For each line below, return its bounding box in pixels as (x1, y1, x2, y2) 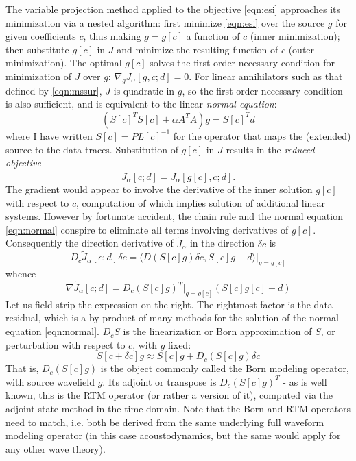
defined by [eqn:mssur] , (5, 83, 102, 97)
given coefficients (5, 29, 76, 43)
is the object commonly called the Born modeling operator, (100, 361, 349, 375)
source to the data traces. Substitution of (5, 142, 178, 156)
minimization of (5, 68, 72, 83)
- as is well (283, 374, 327, 388)
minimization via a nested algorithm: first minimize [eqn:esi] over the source (5, 15, 325, 29)
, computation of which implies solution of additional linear (76, 195, 326, 210)
